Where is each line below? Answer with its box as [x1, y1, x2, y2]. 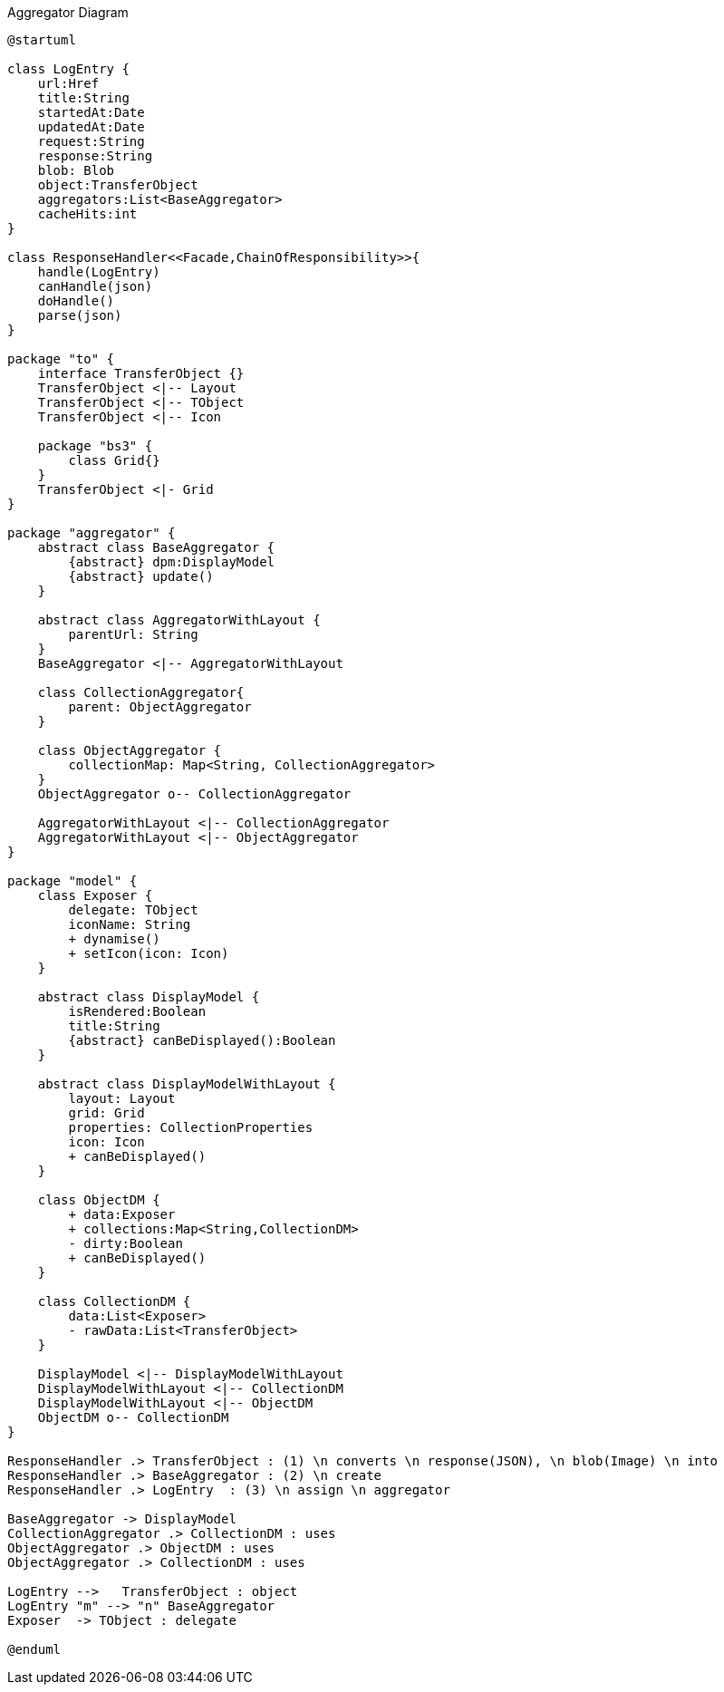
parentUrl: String [68, 627, 198, 642]
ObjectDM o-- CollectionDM [37, 1410, 229, 1425]
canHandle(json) [37, 279, 153, 294]
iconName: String [68, 917, 191, 932]
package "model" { [7, 874, 138, 888]
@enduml [7, 1642, 62, 1657]
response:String [37, 149, 153, 163]
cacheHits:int [37, 207, 138, 221]
